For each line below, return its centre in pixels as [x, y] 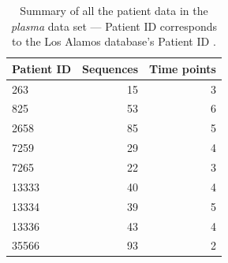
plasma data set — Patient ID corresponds [114, 26]
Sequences [110, 68]
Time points [183, 68]
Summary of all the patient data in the [114, 10]
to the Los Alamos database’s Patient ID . [114, 41]
